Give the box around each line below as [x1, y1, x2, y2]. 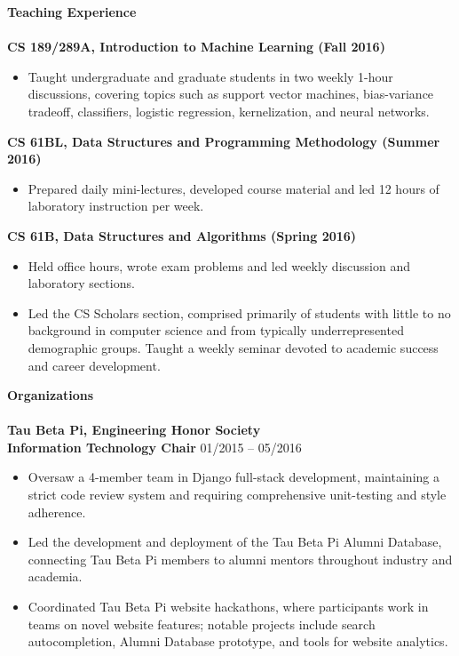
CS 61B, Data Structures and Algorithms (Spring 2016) [7, 226, 357, 244]
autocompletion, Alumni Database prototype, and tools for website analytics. [28, 632, 448, 651]
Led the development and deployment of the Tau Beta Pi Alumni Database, [28, 532, 442, 551]
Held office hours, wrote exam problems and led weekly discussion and [28, 256, 410, 275]
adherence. [28, 502, 86, 521]
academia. [28, 567, 83, 586]
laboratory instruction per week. [28, 196, 204, 215]
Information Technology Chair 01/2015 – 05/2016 [7, 437, 302, 456]
